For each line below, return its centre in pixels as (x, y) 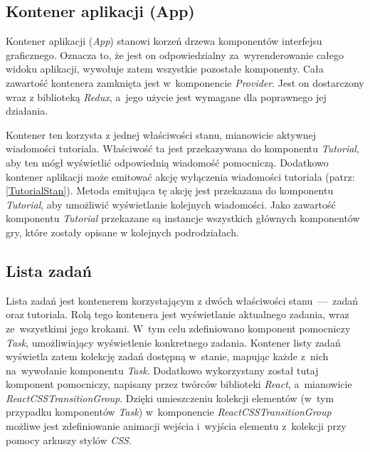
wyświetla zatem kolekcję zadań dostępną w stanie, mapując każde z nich (167, 356)
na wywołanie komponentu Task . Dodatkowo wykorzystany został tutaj (162, 370)
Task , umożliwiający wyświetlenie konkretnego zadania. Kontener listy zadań (173, 342)
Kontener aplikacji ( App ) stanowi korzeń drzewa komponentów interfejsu (164, 41)
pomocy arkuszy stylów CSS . (69, 440)
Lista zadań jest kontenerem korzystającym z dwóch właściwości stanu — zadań (182, 300)
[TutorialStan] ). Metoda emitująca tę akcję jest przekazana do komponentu (170, 190)
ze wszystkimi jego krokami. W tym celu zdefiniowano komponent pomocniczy (178, 328)
